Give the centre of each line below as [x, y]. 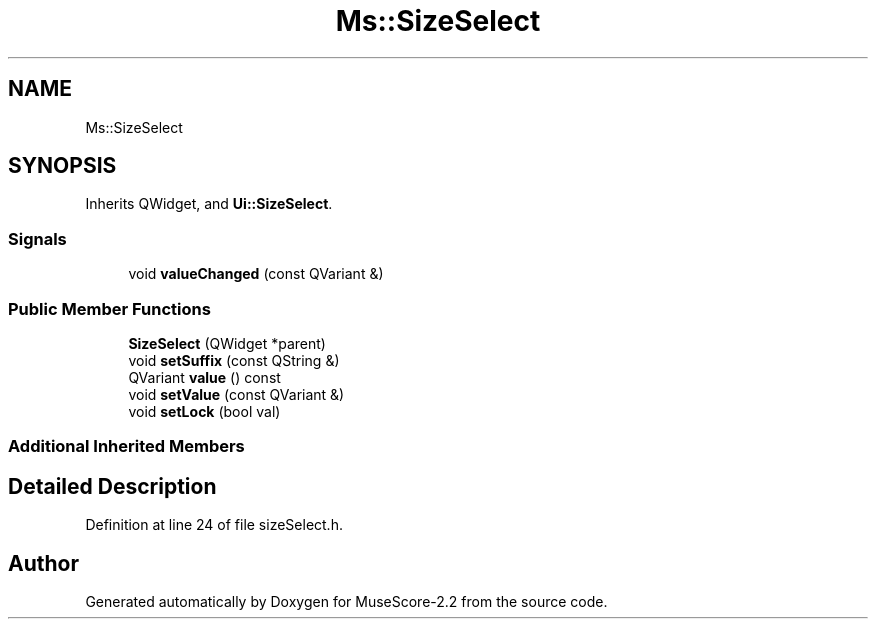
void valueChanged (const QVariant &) [256, 274]
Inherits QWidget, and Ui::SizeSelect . [209, 204]
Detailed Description [112, 486]
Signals [37, 238]
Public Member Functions [109, 308]
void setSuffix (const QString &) [234, 360]
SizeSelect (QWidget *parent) [227, 343]
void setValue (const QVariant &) [236, 394]
